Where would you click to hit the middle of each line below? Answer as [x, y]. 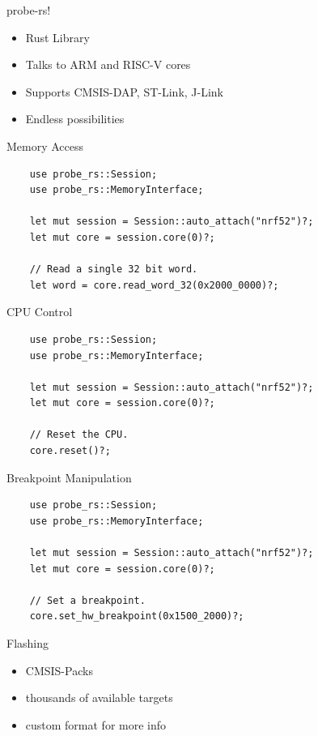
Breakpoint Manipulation [69, 477]
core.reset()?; [70, 451]
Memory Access [45, 145]
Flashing [28, 643]
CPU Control [40, 312]
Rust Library [57, 37]
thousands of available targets [99, 697]
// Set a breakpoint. [87, 600]
